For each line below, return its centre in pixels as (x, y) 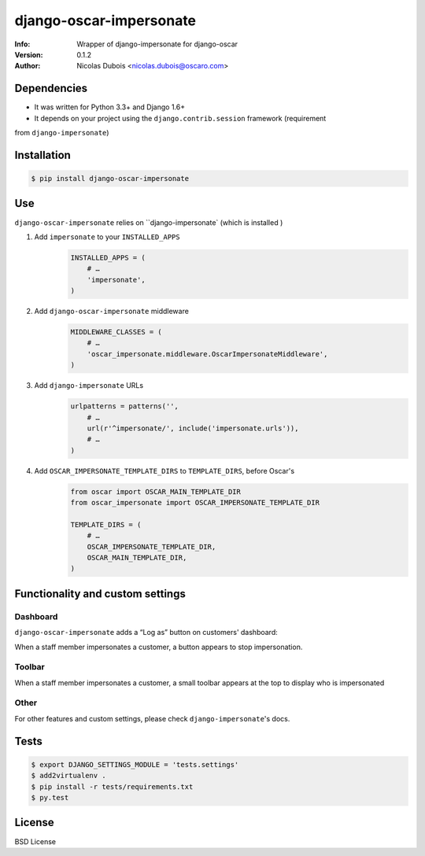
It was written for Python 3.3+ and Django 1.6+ (109, 107)
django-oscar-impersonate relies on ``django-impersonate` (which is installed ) (149, 222)
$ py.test (50, 798)
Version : (29, 54)
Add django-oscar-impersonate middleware (111, 312)
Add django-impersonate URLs (89, 386)
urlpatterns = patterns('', (124, 406)
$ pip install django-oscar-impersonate (110, 179)
